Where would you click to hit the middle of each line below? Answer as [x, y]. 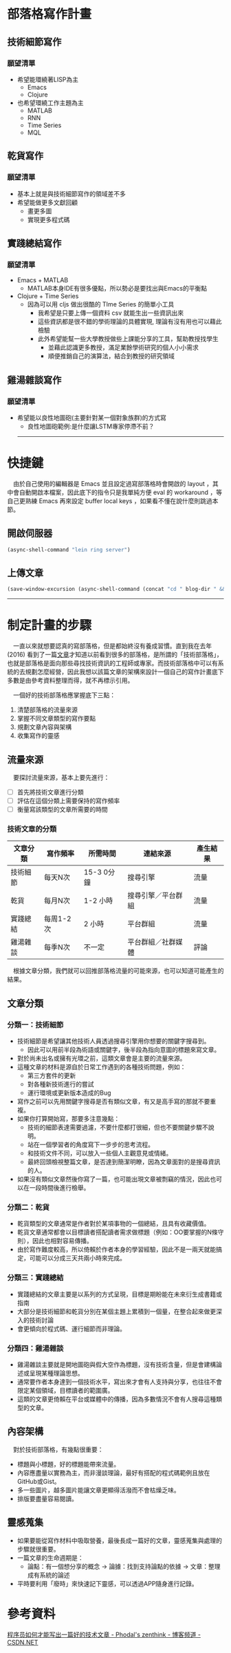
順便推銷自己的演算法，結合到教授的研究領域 [111, 356]
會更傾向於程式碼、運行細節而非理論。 [71, 1329]
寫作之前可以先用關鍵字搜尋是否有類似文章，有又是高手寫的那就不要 [113, 1102]
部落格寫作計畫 [49, 14]
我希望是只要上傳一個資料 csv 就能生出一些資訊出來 [111, 313]
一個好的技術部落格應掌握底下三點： [64, 695]
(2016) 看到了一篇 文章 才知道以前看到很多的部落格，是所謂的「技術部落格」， [115, 655]
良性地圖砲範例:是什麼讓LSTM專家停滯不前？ [91, 426]
